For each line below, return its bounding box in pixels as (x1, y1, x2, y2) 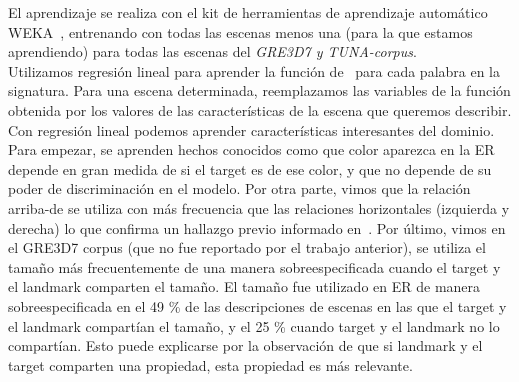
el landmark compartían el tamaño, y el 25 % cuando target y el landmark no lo (8, 315, 500, 336)
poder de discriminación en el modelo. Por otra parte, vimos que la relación (8, 178, 471, 199)
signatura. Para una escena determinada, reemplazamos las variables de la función (8, 80, 511, 101)
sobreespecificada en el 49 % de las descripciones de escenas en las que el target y (8, 295, 507, 316)
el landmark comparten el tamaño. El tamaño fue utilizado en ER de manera (8, 276, 481, 297)
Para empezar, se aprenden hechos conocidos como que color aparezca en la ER (8, 139, 495, 160)
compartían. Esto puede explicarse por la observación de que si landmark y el (8, 335, 483, 356)
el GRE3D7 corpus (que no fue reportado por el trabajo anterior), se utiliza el (8, 237, 486, 258)
